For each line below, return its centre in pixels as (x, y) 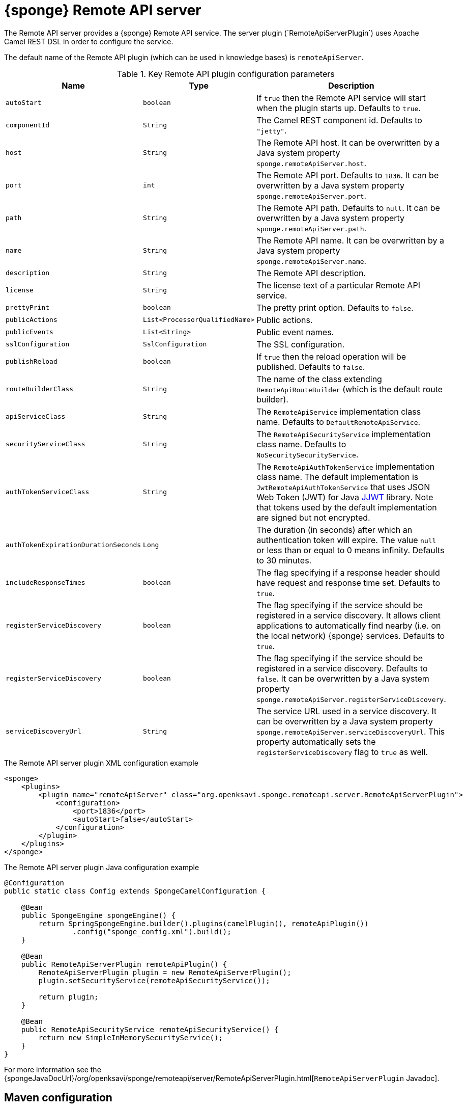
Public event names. (295, 332)
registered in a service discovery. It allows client (348, 615)
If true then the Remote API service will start (341, 98)
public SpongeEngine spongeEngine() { (98, 915)
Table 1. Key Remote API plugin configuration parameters (226, 74)
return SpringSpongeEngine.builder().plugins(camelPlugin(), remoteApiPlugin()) (203, 923)
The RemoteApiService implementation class (339, 411)
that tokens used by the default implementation (347, 507)
